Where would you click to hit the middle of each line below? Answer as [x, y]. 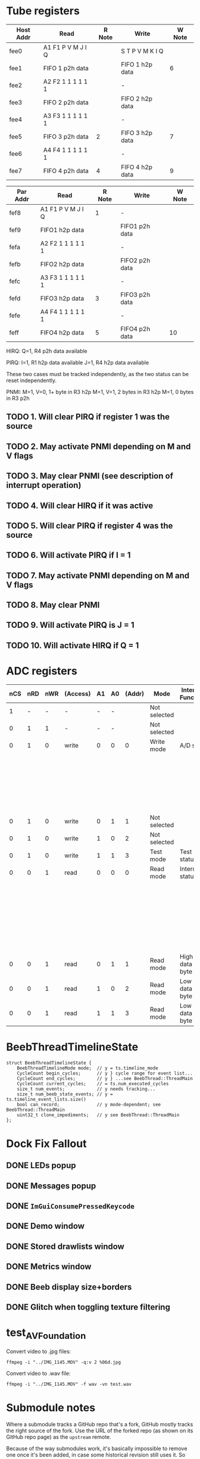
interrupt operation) [44, 485]
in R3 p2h [18, 398]
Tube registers [43, 11]
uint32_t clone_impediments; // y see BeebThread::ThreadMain [98, 1115]
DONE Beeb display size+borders [69, 1287]
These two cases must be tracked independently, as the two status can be [98, 374]
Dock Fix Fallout [46, 1143]
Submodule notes [51, 1408]
